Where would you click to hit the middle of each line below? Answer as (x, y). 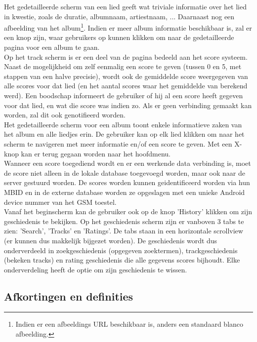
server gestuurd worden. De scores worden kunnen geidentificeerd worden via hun (127, 182)
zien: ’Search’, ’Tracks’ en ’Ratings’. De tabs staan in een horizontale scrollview (124, 231)
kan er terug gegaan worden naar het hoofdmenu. (96, 153)
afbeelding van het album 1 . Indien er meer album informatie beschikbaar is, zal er (128, 27)
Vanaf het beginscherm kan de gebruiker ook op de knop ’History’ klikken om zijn (128, 211)
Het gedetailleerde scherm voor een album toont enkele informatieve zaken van (123, 124)
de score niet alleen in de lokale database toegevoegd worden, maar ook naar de (125, 172)
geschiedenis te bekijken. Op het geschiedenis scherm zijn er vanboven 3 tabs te (124, 221)
